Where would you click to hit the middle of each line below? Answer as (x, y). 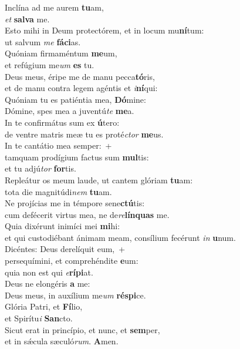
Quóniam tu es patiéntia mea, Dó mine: (75, 99)
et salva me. (27, 19)
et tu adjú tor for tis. (40, 168)
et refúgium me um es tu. (50, 64)
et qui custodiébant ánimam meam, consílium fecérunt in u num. (120, 237)
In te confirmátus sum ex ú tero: (62, 122)
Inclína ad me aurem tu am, (54, 7)
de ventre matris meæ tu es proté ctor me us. (84, 134)
